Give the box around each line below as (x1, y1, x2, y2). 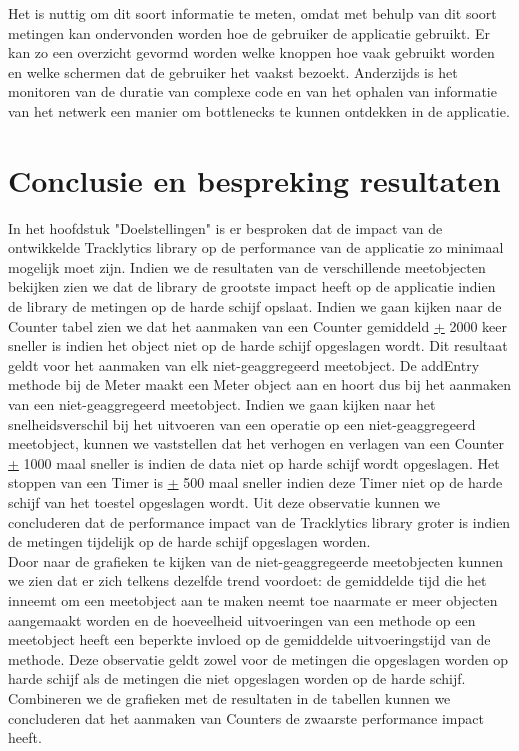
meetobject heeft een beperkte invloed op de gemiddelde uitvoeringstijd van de (8, 629, 491, 650)
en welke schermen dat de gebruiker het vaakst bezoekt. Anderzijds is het (8, 61, 458, 82)
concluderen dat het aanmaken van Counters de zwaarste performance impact (8, 707, 484, 728)
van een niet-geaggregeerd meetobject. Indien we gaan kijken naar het (8, 394, 436, 415)
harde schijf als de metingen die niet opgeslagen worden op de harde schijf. (8, 668, 466, 689)
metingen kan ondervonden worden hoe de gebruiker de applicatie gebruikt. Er (8, 22, 490, 43)
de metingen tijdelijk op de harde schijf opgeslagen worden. (8, 531, 371, 552)
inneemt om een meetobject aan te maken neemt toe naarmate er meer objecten (8, 589, 498, 610)
